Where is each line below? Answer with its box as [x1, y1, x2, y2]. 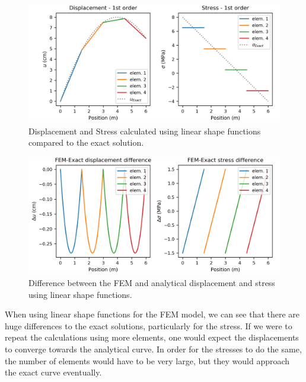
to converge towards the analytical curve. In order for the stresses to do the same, [5, 343, 302, 355]
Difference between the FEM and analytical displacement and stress [28, 277, 275, 289]
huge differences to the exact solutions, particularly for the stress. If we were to [5, 319, 292, 332]
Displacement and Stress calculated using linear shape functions [28, 124, 261, 137]
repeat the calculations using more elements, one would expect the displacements [5, 331, 299, 344]
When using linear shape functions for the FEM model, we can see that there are [5, 308, 300, 320]
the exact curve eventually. [5, 366, 102, 378]
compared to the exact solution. [28, 136, 144, 149]
